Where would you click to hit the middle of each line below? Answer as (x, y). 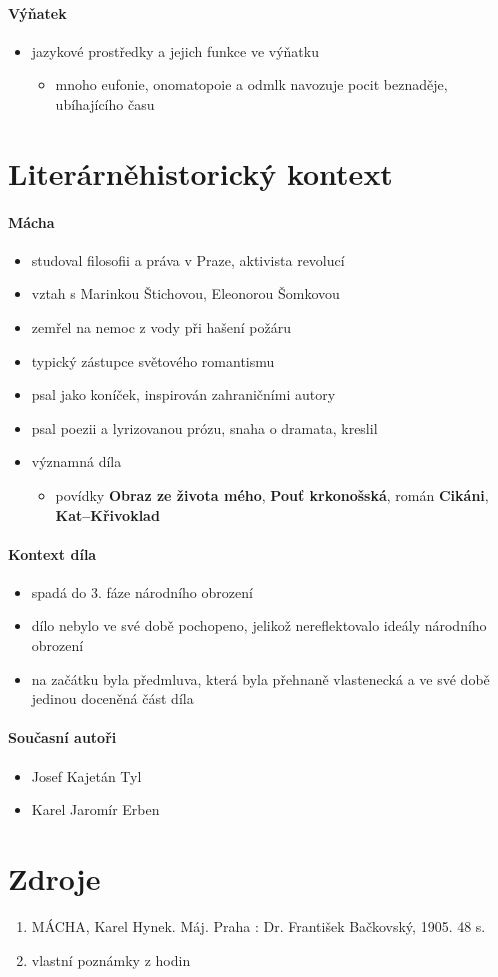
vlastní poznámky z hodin (111, 959)
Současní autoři (62, 737)
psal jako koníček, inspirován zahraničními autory (183, 394)
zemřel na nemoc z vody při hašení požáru (161, 326)
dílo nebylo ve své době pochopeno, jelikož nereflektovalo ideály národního (259, 625)
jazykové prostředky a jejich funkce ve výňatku (175, 50)
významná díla (76, 461)
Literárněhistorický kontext (200, 172)
